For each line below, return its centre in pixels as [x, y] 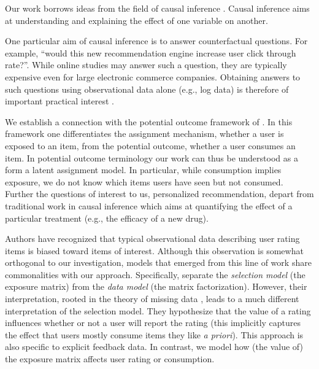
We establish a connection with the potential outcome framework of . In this [149, 121]
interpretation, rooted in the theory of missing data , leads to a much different [152, 299]
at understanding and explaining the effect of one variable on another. [136, 20]
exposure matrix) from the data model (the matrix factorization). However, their [156, 286]
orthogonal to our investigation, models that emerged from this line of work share [158, 262]
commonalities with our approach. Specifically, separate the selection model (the [155, 274]
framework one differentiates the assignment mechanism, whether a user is [144, 134]
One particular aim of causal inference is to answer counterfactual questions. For [156, 41]
